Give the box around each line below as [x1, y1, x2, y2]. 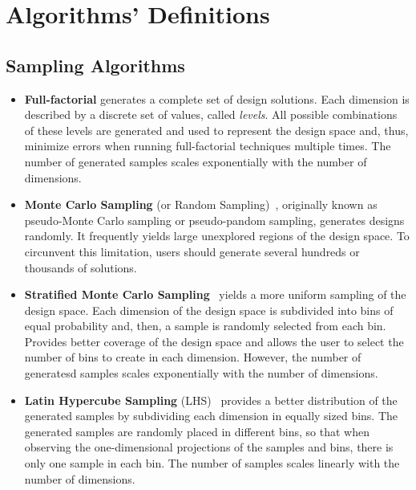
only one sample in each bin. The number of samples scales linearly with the [24, 455, 400, 472]
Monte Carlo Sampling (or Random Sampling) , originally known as [24, 196, 378, 213]
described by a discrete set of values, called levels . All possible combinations [24, 106, 398, 123]
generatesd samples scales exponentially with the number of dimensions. [24, 365, 378, 382]
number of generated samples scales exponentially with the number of [24, 153, 367, 169]
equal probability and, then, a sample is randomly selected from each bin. [24, 317, 386, 334]
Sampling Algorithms [6, 52, 185, 77]
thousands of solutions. [24, 259, 137, 276]
